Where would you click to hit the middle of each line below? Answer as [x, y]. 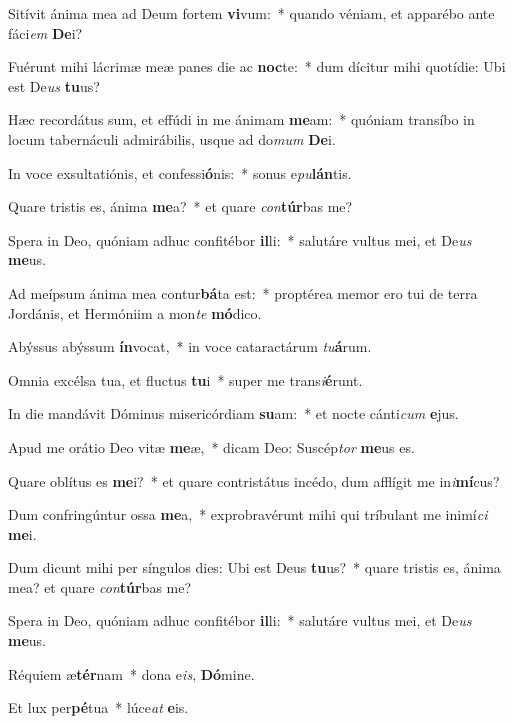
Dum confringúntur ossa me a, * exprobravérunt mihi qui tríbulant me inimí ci [248, 514]
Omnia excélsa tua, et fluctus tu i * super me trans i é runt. [185, 379]
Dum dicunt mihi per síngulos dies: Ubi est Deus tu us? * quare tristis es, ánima [254, 567]
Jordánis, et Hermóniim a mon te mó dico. [135, 312]
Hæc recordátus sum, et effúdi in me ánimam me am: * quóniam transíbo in [241, 119]
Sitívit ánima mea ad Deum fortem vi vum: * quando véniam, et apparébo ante [251, 13]
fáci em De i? [45, 32]
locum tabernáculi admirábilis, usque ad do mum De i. [172, 138]
